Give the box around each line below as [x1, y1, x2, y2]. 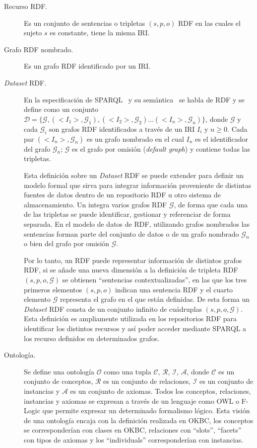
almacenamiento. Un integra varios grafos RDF [24, 199, 167, 209]
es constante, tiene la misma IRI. [50, 27, 150, 38]
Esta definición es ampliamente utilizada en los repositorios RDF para [24, 313, 237, 324]
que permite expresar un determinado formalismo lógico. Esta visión [42, 405, 250, 416]
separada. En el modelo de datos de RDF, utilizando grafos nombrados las [24, 218, 250, 229]
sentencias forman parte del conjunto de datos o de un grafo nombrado [24, 228, 239, 239]
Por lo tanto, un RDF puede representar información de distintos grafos [24, 255, 242, 265]
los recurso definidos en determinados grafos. [24, 333, 160, 343]
